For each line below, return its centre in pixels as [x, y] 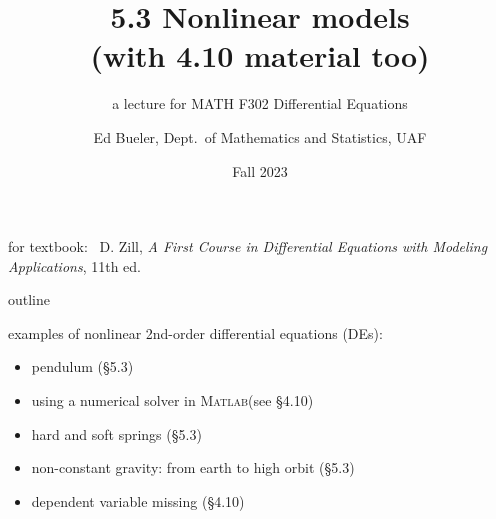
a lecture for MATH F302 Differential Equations [260, 103]
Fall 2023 [260, 170]
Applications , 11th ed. [74, 265]
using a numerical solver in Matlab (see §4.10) [172, 400]
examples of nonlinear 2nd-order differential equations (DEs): [195, 332]
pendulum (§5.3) [82, 366]
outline [29, 299]
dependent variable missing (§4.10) [138, 500]
